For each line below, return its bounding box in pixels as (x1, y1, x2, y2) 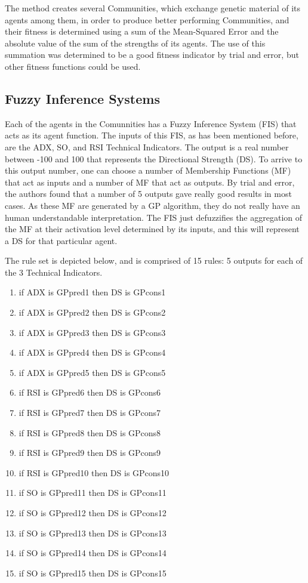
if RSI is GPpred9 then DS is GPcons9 (19, 446, 161, 459)
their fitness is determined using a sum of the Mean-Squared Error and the (5, 25, 279, 38)
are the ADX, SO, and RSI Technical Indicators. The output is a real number (5, 140, 289, 153)
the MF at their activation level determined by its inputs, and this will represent (5, 223, 300, 235)
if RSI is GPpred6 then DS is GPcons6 (19, 386, 161, 399)
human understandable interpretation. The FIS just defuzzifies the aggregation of (5, 211, 303, 223)
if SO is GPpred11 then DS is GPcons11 (19, 486, 167, 499)
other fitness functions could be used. (5, 60, 141, 72)
